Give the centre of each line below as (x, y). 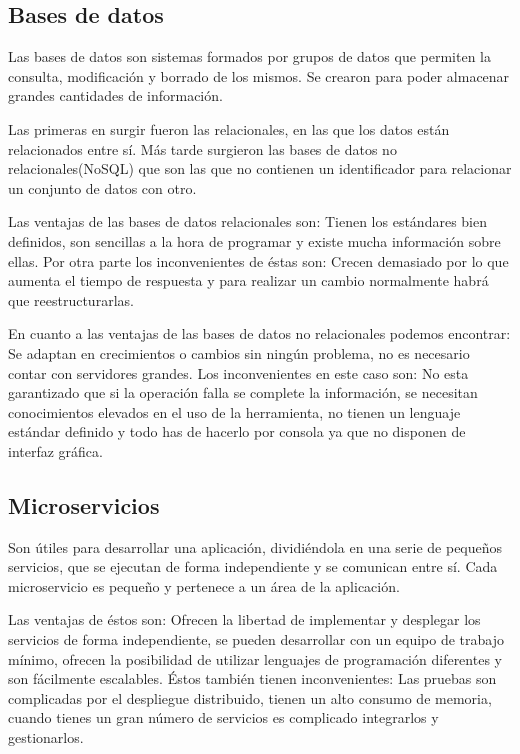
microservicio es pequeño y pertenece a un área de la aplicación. (204, 585)
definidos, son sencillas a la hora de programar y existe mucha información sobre (254, 240)
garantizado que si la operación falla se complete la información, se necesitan (243, 392)
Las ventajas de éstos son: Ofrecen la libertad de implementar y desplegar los (244, 619)
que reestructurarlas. (71, 299)
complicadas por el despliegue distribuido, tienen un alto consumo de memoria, (250, 697)
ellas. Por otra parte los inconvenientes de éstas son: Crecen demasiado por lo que (258, 260)
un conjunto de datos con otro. (102, 187)
